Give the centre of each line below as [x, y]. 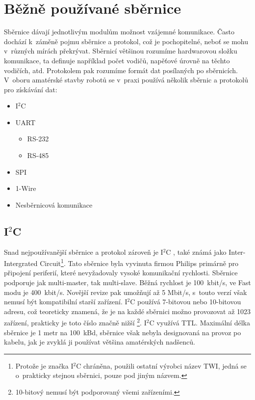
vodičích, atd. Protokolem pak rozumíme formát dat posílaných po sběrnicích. [121, 70]
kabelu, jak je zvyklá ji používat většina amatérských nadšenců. [100, 342]
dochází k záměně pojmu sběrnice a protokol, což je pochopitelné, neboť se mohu [126, 41]
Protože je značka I [44, 365]
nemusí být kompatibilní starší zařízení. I [66, 302]
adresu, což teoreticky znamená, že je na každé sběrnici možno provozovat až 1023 [127, 311]
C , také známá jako [196, 252]
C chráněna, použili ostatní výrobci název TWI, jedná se [161, 365]
